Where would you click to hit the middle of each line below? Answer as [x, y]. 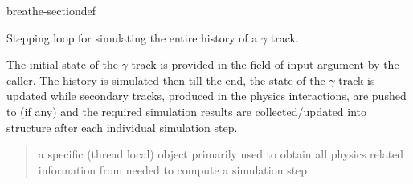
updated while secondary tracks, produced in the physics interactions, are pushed [206, 96]
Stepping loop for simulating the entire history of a [132, 37]
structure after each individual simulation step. [122, 127]
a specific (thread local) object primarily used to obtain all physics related [221, 154]
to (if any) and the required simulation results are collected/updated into [187, 111]
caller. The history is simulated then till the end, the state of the [166, 80]
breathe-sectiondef [51, 10]
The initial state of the [62, 64]
